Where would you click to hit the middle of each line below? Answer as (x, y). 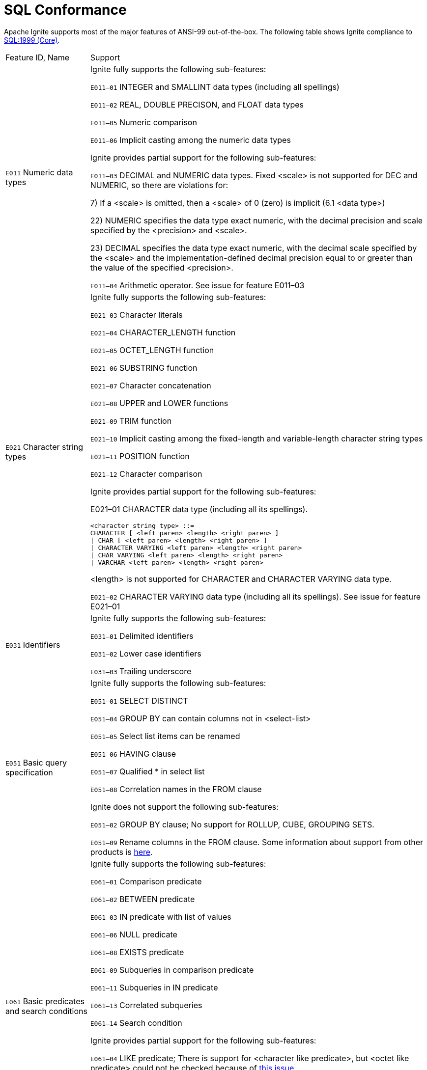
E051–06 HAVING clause (133, 754)
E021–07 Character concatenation (151, 385)
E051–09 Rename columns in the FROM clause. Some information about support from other (256, 842)
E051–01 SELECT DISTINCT (139, 700)
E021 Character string (44, 447)
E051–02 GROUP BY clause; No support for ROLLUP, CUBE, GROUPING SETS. (232, 824)
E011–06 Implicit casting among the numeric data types (190, 140)
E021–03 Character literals (136, 315)
